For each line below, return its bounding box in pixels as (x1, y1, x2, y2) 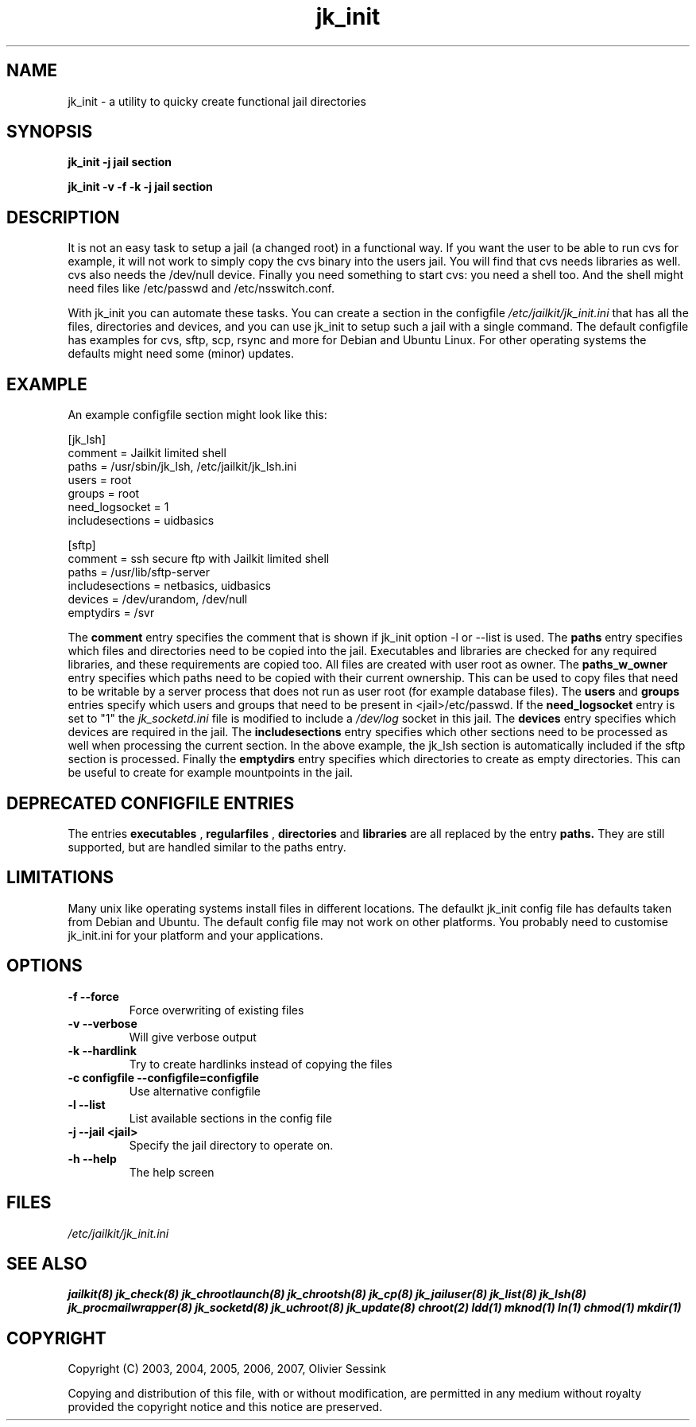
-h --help (68, 1151, 117, 1165)
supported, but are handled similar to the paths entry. (68, 840, 346, 854)
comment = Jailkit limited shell (68, 446, 226, 460)
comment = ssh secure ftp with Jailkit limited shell (68, 552, 330, 566)
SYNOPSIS (6, 122, 93, 142)
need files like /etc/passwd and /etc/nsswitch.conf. (68, 281, 335, 296)
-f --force (68, 989, 119, 1003)
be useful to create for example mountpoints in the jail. (68, 766, 354, 780)
